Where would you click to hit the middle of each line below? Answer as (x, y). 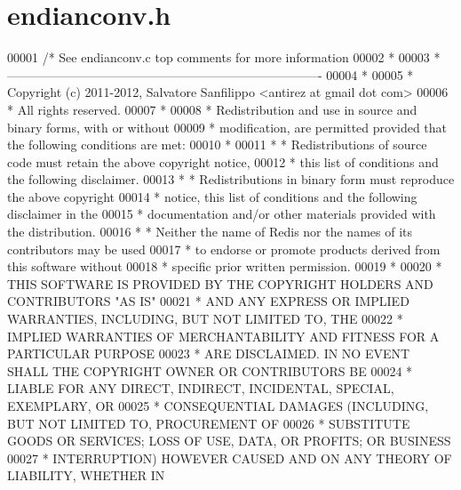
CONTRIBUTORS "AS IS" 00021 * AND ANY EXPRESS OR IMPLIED (208, 301)
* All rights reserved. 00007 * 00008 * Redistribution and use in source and (212, 109)
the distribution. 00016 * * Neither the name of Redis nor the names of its (210, 232)
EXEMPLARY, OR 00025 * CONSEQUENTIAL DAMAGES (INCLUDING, (218, 406)
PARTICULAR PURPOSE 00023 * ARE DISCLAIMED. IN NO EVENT (209, 353)
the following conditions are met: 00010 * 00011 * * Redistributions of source (217, 145)
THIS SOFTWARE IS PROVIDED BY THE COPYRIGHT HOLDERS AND (220, 283)
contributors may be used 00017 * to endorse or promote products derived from (224, 249)
